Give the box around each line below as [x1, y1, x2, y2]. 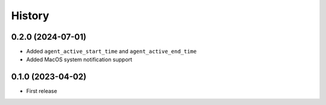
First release [26, 88, 57, 95]
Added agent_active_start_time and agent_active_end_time [26, 48, 197, 55]
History [11, 9, 50, 22]
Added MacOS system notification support [26, 56, 133, 63]
